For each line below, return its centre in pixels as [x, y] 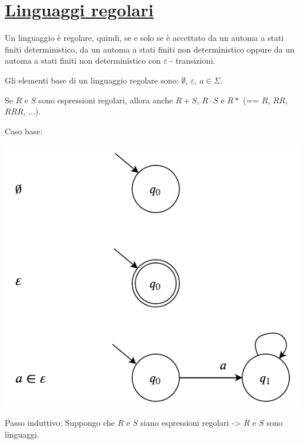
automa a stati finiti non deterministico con [83, 60]
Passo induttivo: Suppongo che [60, 423]
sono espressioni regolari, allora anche [106, 100]
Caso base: [24, 131]
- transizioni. [192, 60]
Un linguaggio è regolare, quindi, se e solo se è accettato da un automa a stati [144, 38]
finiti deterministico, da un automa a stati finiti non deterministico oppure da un [150, 49]
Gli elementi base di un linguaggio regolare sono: [92, 80]
